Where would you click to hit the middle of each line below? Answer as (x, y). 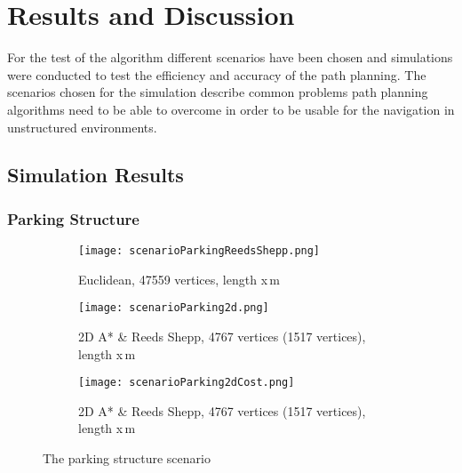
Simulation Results (96, 175)
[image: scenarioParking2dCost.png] (187, 383)
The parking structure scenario (127, 458)
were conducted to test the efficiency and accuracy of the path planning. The (217, 74)
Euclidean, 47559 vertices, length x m (179, 279)
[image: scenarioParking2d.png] (174, 308)
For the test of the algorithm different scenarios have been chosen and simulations (230, 57)
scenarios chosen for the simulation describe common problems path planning (218, 92)
